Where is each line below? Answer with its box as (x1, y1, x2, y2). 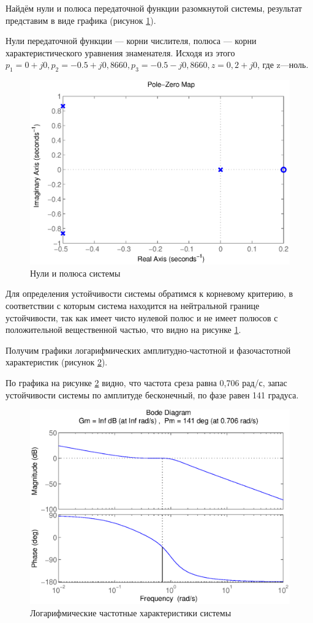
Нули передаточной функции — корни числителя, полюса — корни (6, 34, 257, 47)
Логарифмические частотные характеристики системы (30, 606, 232, 619)
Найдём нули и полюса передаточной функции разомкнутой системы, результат (6, 2, 302, 14)
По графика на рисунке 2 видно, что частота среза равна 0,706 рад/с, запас (6, 376, 287, 389)
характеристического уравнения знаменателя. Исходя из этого (6, 46, 235, 59)
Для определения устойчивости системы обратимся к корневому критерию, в (6, 287, 293, 300)
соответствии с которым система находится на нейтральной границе (6, 299, 260, 311)
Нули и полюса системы (30, 266, 121, 279)
